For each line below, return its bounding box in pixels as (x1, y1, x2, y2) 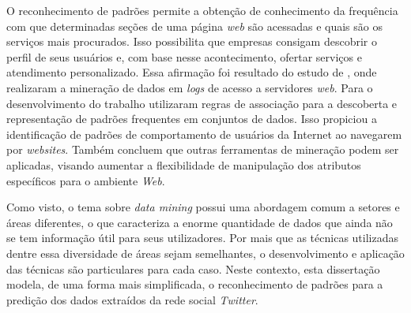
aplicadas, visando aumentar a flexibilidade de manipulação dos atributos (6, 156, 361, 173)
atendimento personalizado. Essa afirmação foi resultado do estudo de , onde (6, 64, 377, 80)
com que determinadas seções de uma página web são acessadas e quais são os (6, 17, 383, 34)
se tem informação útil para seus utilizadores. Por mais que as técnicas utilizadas (6, 229, 398, 246)
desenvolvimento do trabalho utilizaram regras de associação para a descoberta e (6, 95, 398, 111)
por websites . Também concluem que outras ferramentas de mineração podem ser (6, 141, 399, 158)
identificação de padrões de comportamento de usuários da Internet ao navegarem (6, 125, 402, 142)
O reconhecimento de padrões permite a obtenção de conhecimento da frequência (6, 2, 398, 18)
